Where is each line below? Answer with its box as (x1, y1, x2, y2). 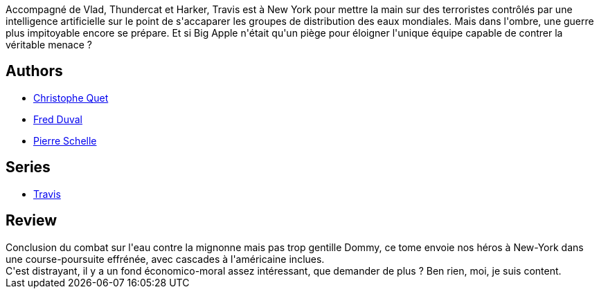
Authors (6, 62, 63, 80)
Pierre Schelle (33, 134, 97, 147)
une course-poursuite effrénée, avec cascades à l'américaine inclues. (6, 252, 325, 265)
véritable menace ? (6, 39, 92, 50)
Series (6, 158, 51, 176)
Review (6, 212, 57, 230)
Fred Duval (33, 113, 82, 125)
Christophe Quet (33, 91, 109, 104)
